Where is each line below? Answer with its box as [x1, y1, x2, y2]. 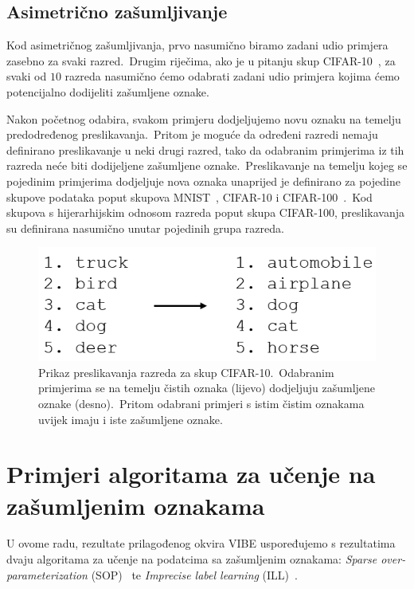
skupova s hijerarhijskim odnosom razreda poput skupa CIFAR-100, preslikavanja [6, 204, 405, 221]
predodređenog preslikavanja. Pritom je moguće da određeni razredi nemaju [6, 126, 378, 143]
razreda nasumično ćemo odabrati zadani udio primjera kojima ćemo [64, 68, 400, 84]
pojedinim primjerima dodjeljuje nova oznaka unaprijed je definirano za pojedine [6, 172, 400, 189]
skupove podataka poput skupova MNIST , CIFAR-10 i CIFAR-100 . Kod [6, 188, 373, 205]
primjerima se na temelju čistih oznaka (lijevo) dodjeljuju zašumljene [38, 379, 376, 396]
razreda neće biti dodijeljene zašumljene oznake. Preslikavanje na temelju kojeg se [6, 157, 408, 174]
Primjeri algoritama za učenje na [6, 457, 376, 490]
